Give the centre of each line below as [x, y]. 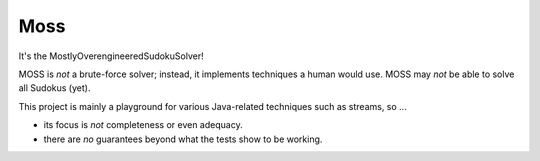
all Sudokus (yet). [54, 88]
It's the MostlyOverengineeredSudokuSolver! [111, 56]
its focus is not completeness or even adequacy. [143, 125]
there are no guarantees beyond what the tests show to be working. [183, 139]
